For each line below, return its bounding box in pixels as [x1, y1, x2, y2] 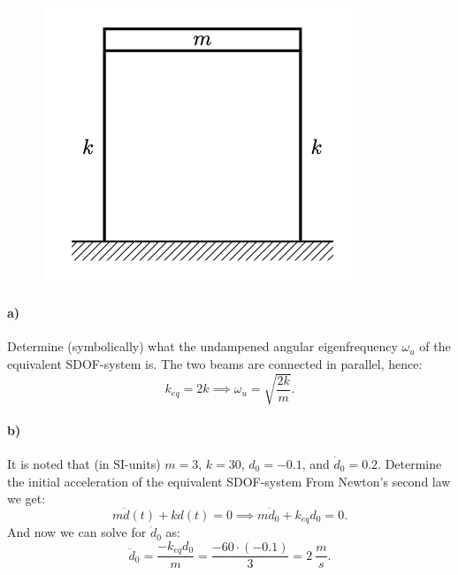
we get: [7, 489, 46, 508]
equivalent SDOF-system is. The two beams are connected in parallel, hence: [7, 354, 423, 372]
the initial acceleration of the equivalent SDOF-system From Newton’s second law [7, 471, 451, 490]
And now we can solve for [7, 523, 147, 541]
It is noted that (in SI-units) [7, 454, 161, 472]
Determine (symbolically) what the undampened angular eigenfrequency [7, 337, 398, 356]
